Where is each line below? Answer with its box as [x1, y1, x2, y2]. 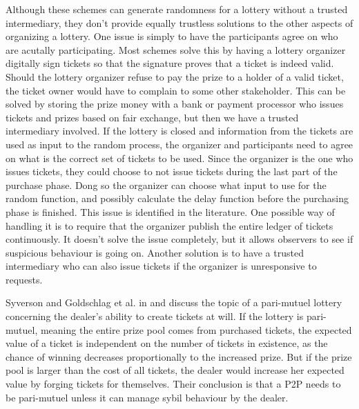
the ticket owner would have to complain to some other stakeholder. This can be [6, 83, 346, 97]
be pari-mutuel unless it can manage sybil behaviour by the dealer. [6, 390, 289, 404]
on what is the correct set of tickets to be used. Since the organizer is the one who [6, 150, 353, 165]
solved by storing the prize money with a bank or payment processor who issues [6, 97, 344, 111]
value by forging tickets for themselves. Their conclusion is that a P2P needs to [6, 377, 341, 391]
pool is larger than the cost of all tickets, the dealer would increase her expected [6, 363, 345, 377]
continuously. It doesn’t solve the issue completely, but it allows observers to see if [6, 232, 353, 246]
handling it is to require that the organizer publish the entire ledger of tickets [6, 218, 333, 232]
